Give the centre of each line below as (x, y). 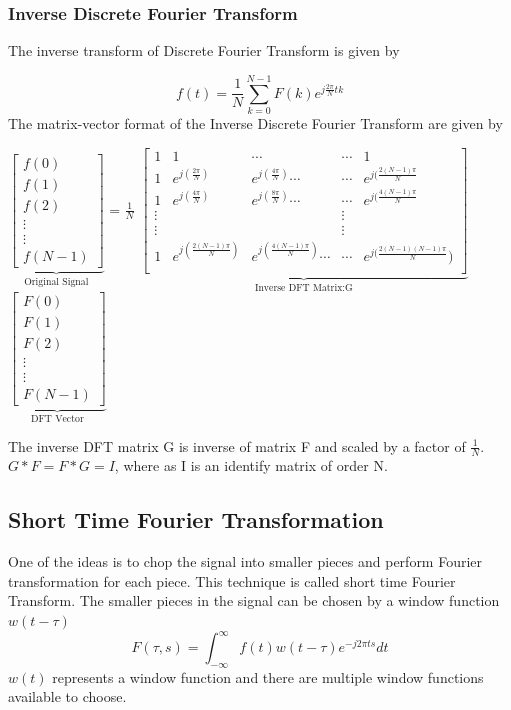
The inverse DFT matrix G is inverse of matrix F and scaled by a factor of (237, 445)
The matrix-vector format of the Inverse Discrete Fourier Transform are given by (255, 122)
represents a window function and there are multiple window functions (268, 676)
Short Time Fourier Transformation (196, 519)
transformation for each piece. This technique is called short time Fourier (232, 580)
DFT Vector (57, 418)
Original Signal (56, 281)
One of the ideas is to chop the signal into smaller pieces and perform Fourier (245, 561)
